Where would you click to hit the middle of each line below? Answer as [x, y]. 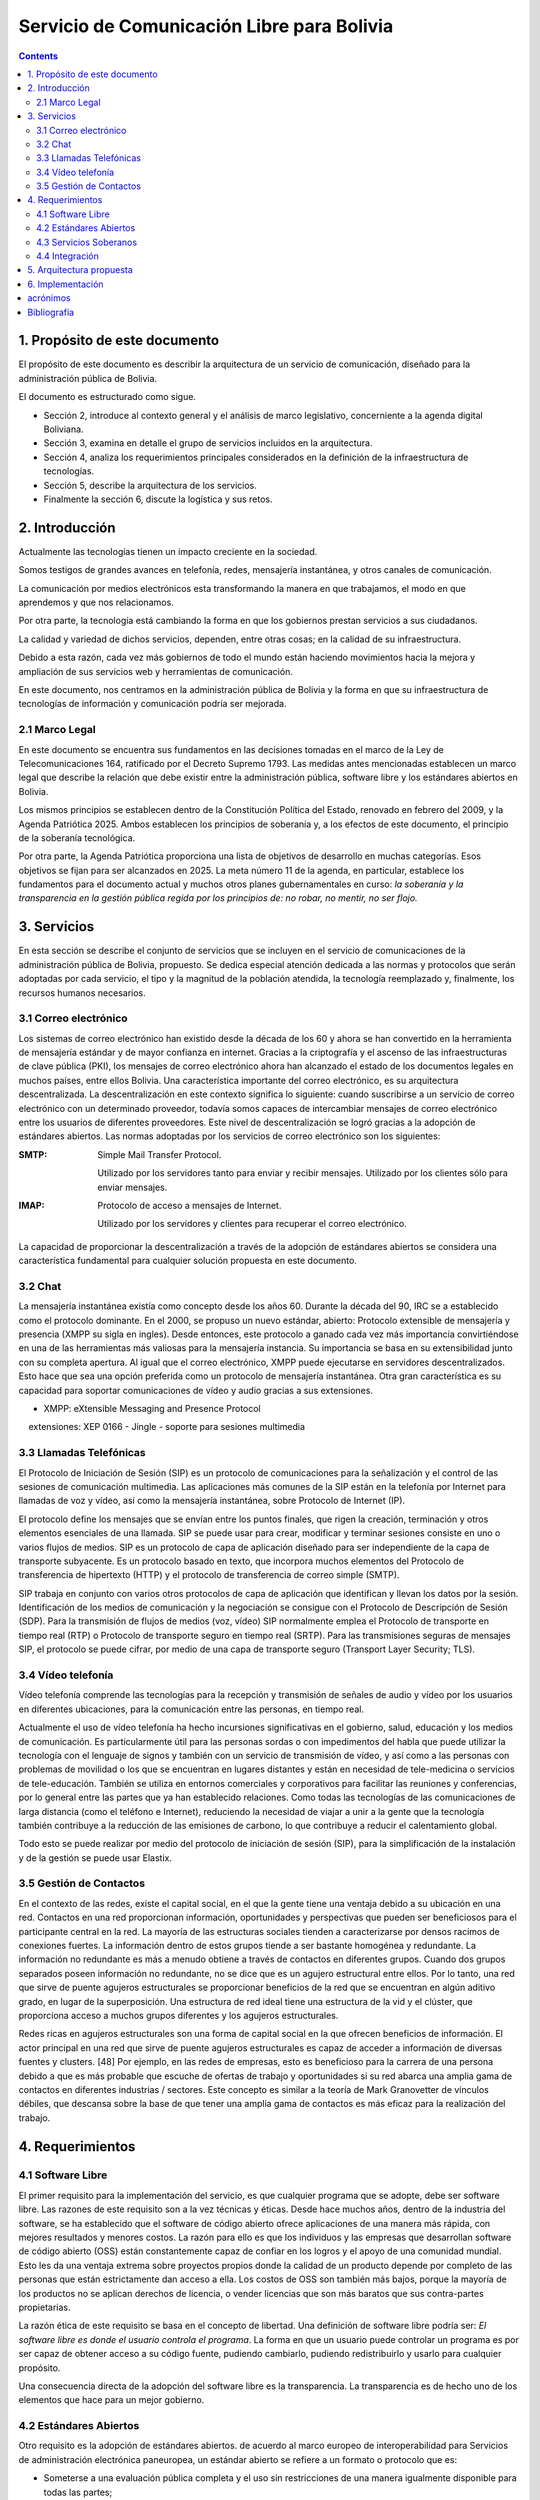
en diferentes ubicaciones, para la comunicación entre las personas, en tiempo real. [191, 1709]
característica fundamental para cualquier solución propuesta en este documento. [187, 1261]
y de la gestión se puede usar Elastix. [95, 1857]
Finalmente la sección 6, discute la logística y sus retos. [158, 499]
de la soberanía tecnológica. [77, 837]
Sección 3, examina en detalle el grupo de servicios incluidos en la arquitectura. [208, 443]
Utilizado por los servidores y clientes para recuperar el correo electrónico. [252, 1224]
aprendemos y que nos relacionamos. [96, 602]
